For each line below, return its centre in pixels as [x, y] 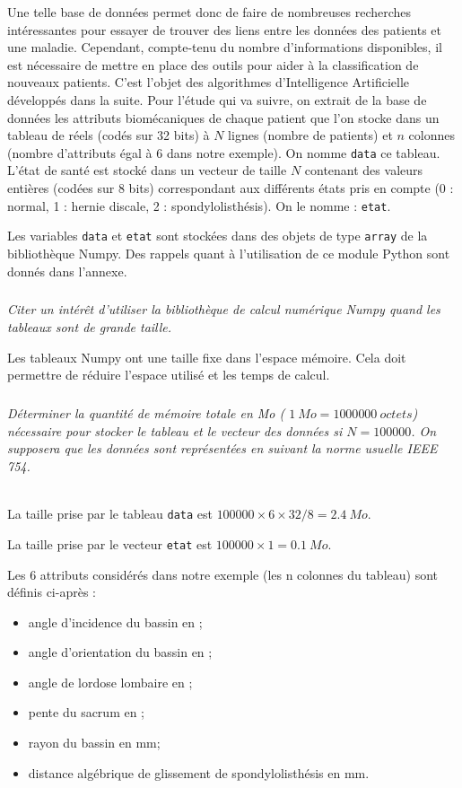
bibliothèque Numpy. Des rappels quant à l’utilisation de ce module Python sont [229, 253]
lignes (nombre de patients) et [310, 135]
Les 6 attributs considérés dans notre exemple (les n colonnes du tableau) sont [223, 574]
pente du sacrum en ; [87, 712]
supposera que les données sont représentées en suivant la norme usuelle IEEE [222, 448]
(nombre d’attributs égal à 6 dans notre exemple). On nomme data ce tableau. [224, 152]
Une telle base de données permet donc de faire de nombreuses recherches [209, 12]
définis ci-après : [52, 592]
